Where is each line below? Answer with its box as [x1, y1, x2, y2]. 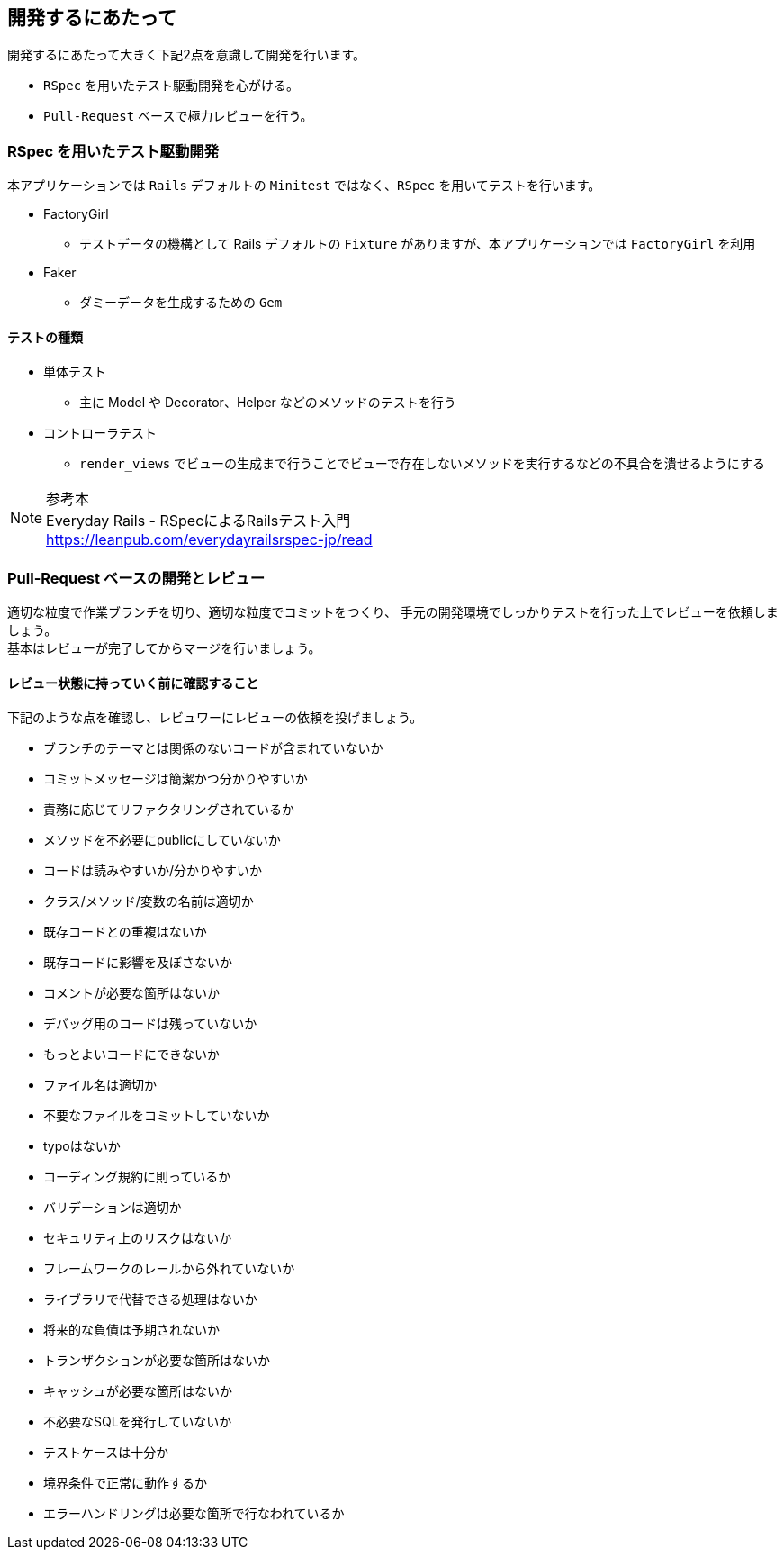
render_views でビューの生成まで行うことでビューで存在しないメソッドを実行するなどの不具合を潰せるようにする [79, 456, 765, 472]
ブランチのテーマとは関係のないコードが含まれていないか [43, 740, 383, 756]
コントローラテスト [43, 425, 157, 441]
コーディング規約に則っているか [43, 1169, 231, 1185]
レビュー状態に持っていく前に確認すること [7, 674, 259, 691]
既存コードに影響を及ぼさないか [43, 955, 232, 971]
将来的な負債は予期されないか [43, 1322, 220, 1338]
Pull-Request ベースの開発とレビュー [7, 568, 265, 587]
